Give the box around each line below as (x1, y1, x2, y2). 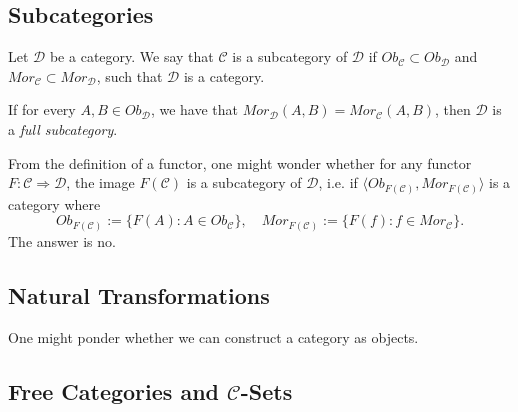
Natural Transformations (8, 279, 270, 310)
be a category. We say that (49, 46, 214, 67)
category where (8, 193, 101, 214)
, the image (66, 172, 135, 193)
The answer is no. (8, 230, 116, 251)
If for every (8, 99, 76, 120)
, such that (96, 65, 163, 86)
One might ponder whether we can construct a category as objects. (8, 326, 419, 347)
